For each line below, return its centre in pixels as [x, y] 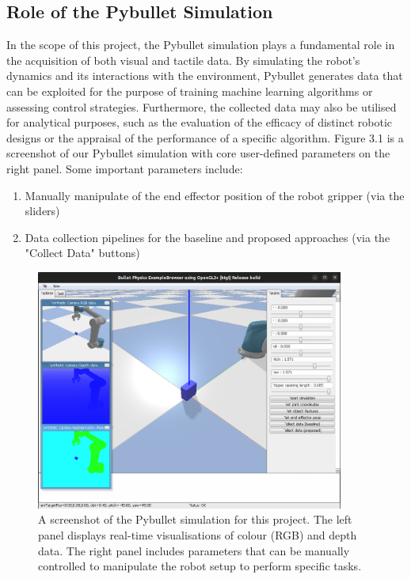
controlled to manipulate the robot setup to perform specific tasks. [200, 566]
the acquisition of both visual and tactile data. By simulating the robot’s [183, 60]
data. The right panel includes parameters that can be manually [194, 550]
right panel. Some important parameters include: [125, 168]
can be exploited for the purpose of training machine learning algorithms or [190, 91]
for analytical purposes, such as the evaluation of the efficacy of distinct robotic [200, 122]
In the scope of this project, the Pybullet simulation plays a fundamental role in [201, 45]
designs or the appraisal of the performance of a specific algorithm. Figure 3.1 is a [205, 137]
